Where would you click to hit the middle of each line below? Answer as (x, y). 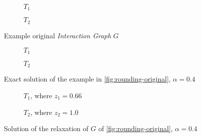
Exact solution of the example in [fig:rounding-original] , (87, 79)
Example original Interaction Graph (58, 35)
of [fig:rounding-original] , (136, 128)
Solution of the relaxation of (46, 128)
